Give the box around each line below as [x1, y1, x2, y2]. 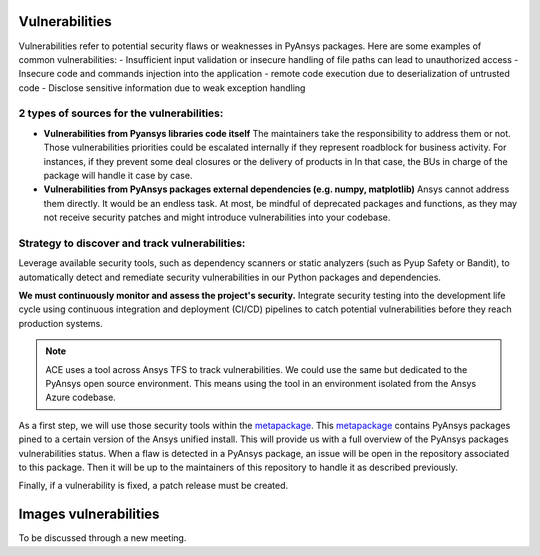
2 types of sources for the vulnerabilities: [18, 106, 224, 120]
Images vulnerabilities [18, 506, 160, 523]
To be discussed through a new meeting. [18, 532, 187, 544]
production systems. [18, 317, 104, 329]
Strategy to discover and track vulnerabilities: [18, 236, 246, 250]
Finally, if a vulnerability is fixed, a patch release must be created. [18, 480, 289, 492]
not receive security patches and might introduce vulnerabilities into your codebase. [43, 211, 391, 224]
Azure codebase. [45, 391, 117, 404]
